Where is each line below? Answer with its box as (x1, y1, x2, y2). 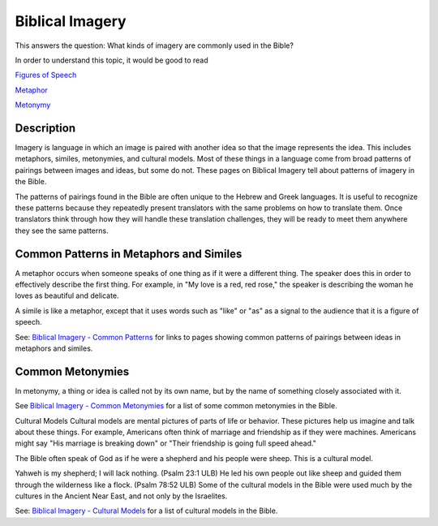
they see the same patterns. (15, 226, 109, 235)
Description (15, 121, 76, 135)
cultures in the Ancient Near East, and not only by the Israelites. (15, 491, 228, 501)
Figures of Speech (15, 70, 77, 80)
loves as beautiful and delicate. (15, 291, 119, 300)
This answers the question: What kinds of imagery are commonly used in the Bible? (15, 41, 294, 50)
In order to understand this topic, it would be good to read (15, 55, 208, 65)
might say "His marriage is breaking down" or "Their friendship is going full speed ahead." (15, 438, 316, 448)
